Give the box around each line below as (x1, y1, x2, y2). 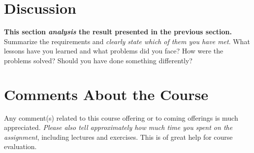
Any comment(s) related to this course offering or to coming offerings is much (4, 112, 238, 123)
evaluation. (4, 141, 37, 152)
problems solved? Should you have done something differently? (4, 55, 192, 65)
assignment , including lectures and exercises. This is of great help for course (4, 131, 233, 142)
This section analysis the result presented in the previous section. (4, 26, 232, 37)
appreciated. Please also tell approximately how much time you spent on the (4, 122, 233, 132)
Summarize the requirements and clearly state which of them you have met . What (4, 36, 250, 46)
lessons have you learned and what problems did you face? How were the (4, 46, 223, 56)
